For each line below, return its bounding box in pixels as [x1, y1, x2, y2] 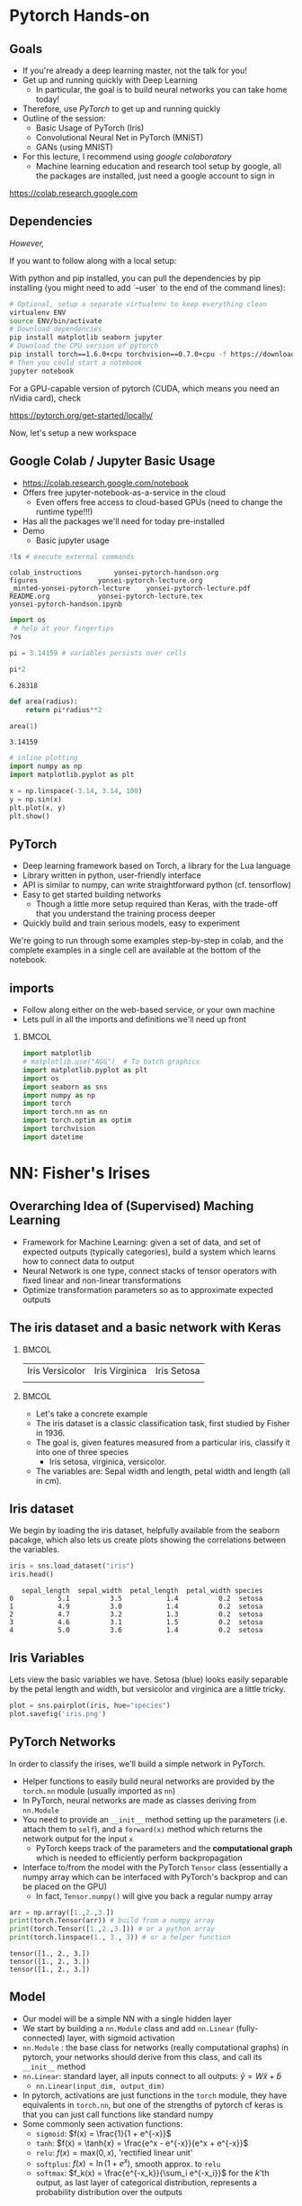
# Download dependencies [9, 325, 102, 334]
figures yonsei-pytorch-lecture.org [9, 576, 203, 585]
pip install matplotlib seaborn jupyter [9, 333, 164, 342]
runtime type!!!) [35, 506, 93, 517]
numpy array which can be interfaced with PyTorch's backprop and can [22, 1871, 289, 1882]
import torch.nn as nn [22, 1108, 108, 1117]
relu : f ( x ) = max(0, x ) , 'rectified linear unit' [35, 2147, 193, 2157]
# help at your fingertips [13, 624, 115, 633]
